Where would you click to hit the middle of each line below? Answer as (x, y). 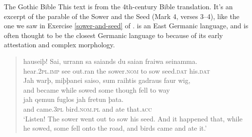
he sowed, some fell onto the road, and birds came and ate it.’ (115, 128)
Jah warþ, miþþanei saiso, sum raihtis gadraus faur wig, (107, 80)
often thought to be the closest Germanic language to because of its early (114, 35)
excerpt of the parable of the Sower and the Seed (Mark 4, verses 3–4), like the (122, 16)
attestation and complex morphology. (59, 45)
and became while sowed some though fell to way (97, 89)
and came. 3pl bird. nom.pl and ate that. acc (87, 108)
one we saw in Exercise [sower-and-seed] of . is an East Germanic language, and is (126, 26)
